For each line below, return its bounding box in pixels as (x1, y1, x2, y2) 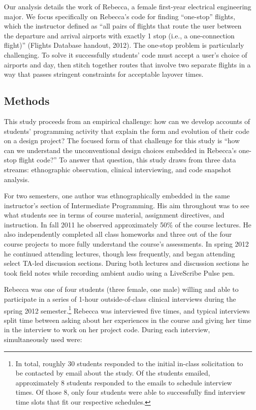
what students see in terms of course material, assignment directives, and (4, 210, 224, 220)
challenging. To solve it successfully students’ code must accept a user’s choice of (4, 49, 248, 60)
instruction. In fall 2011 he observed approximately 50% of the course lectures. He (4, 219, 252, 229)
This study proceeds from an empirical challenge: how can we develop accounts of (4, 116, 250, 126)
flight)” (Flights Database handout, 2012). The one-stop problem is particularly (4, 40, 244, 50)
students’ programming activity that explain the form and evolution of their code (4, 126, 250, 136)
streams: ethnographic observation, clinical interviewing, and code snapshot (4, 164, 231, 174)
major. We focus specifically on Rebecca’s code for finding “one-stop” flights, (4, 11, 235, 21)
